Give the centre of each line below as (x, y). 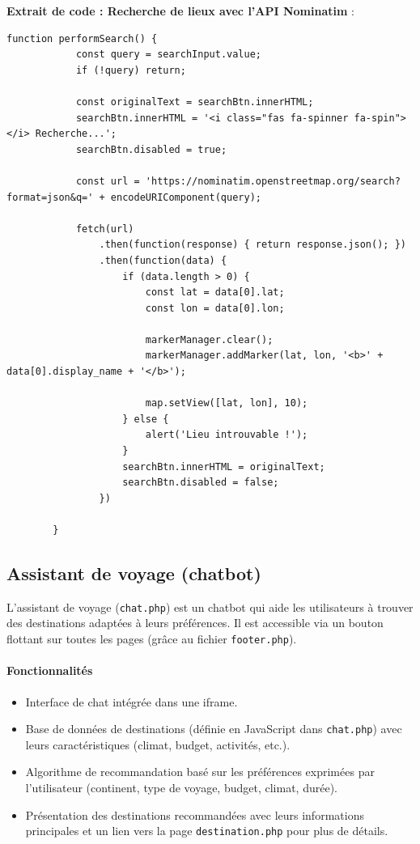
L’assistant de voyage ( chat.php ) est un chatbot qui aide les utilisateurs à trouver (210, 606)
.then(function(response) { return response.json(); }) (252, 245)
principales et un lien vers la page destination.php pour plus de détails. (207, 831)
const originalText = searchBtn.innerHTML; (195, 102)
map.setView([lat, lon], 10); (227, 403)
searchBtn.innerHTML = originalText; (224, 467)
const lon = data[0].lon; (215, 308)
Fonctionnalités (50, 670)
